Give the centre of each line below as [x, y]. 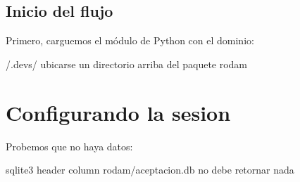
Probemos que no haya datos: [69, 146]
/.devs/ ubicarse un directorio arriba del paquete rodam [127, 64]
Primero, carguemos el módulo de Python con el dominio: [130, 40]
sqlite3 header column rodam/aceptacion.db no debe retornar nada [150, 170]
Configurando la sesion [118, 112]
